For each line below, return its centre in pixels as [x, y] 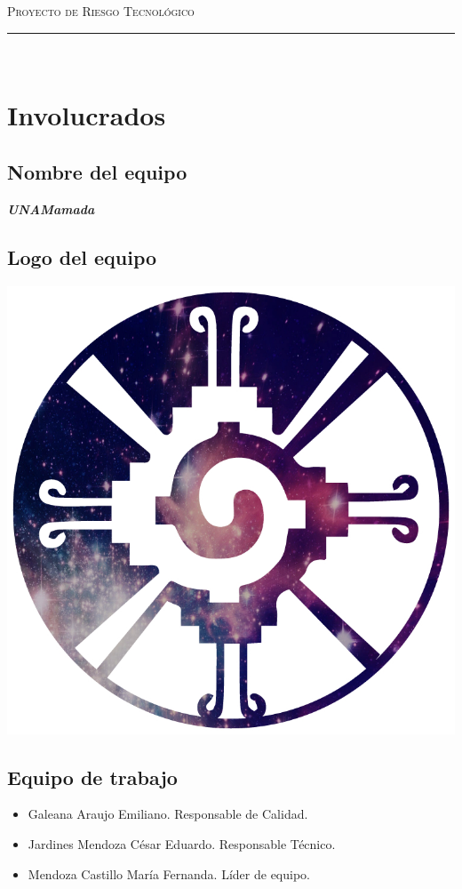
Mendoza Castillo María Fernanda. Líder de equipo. [169, 873]
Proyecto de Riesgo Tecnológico [101, 11]
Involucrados [87, 115]
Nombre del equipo [97, 171]
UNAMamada [51, 208]
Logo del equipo [82, 256]
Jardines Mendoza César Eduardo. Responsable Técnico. [182, 843]
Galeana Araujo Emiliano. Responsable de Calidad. [168, 814]
